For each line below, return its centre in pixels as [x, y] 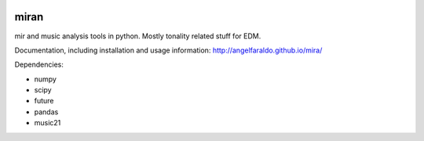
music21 [48, 123]
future [44, 101]
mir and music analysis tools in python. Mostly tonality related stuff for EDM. [138, 36]
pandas [46, 112]
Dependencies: [39, 65]
